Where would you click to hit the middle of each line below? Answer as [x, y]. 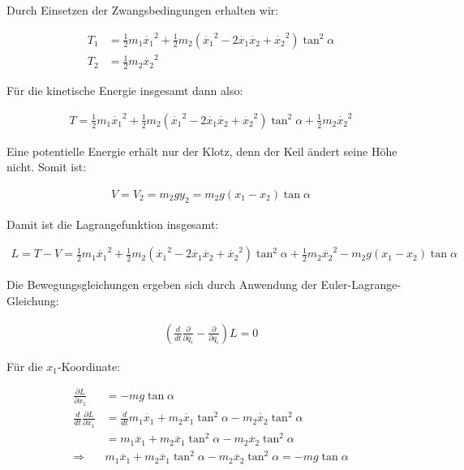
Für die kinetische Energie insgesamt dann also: [125, 91]
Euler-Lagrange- [361, 285]
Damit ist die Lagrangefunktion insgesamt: [113, 224]
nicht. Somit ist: [47, 167]
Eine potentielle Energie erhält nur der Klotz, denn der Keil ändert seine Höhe [202, 151]
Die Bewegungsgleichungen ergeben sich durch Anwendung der [162, 285]
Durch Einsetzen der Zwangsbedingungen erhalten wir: [143, 10]
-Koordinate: [89, 366]
